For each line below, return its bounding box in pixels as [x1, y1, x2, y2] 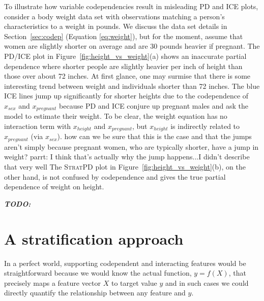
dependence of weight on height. [4, 181, 104, 192]
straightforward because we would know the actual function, [4, 267, 192, 278]
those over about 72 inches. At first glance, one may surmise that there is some [4, 71, 251, 81]
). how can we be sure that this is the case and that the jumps [57, 131, 252, 142]
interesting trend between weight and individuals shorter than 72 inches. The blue [4, 80, 260, 91]
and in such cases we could [165, 277, 249, 288]
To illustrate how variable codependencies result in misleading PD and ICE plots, [4, 1, 258, 11]
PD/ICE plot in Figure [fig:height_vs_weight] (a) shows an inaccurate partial [4, 50, 247, 61]
